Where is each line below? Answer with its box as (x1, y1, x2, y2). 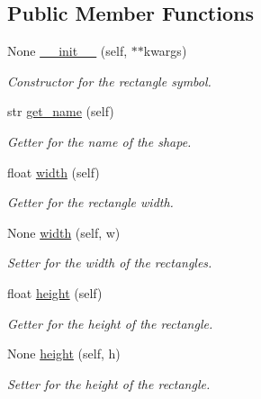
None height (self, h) (7, 344, 121, 363)
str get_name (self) (7, 102, 114, 121)
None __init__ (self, (7, 41, 128, 60)
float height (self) (7, 283, 103, 302)
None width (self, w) (7, 222, 121, 241)
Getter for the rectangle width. (7, 193, 174, 212)
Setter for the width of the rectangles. (7, 253, 212, 272)
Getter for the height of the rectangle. (7, 313, 213, 332)
